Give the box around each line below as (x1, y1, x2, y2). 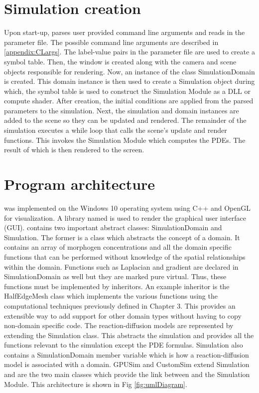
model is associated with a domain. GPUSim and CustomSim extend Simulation (4, 359, 250, 370)
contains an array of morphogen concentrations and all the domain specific (4, 242, 232, 252)
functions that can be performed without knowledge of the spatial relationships (4, 251, 246, 262)
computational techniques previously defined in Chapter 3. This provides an (4, 300, 236, 311)
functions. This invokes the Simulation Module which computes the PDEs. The (4, 134, 246, 145)
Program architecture (4, 174, 155, 194)
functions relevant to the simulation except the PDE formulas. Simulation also (4, 340, 243, 350)
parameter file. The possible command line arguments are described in (4, 36, 219, 47)
